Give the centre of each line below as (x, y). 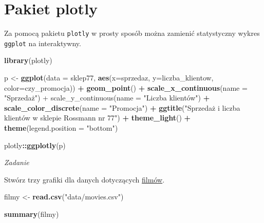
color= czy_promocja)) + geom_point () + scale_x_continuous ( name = (126, 87)
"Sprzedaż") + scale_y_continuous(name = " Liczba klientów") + (107, 98)
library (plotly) (28, 60)
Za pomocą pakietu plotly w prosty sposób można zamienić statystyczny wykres (132, 33)
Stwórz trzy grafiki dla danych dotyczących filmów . (84, 179)
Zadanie (17, 162)
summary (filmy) (32, 214)
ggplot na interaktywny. (43, 43)
